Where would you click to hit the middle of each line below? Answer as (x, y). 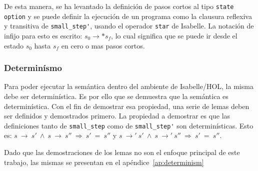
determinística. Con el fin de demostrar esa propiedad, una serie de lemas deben (127, 106)
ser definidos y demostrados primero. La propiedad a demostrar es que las (117, 116)
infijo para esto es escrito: (43, 35)
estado (14, 45)
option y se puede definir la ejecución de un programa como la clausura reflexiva (128, 16)
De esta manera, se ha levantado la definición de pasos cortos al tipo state (119, 6)
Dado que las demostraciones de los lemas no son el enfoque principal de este (122, 152)
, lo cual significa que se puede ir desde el (174, 35)
